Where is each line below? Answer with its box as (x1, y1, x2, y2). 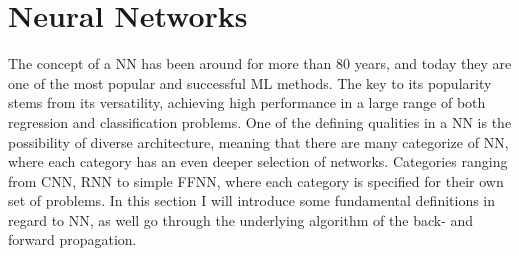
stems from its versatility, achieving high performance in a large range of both (8, 92, 486, 113)
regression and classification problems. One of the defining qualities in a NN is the (8, 111, 512, 132)
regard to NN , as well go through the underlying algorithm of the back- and (8, 209, 474, 230)
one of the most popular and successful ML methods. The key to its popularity (8, 72, 492, 93)
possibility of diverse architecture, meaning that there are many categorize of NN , (8, 131, 509, 152)
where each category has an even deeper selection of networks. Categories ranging (8, 151, 508, 172)
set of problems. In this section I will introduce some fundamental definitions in (8, 190, 496, 211)
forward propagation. (8, 229, 137, 250)
